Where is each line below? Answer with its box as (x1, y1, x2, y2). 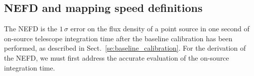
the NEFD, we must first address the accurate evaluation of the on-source (4, 52, 229, 63)
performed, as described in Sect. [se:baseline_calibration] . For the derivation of (4, 43, 246, 53)
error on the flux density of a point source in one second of (70, 23, 250, 34)
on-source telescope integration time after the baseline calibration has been (4, 33, 233, 43)
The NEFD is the (4, 23, 57, 34)
